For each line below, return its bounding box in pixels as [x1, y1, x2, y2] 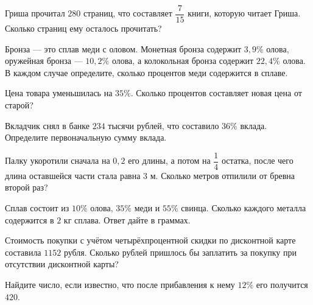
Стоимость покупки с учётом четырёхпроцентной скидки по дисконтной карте [5, 234, 296, 247]
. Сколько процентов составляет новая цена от [130, 86, 302, 99]
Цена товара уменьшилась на [5, 86, 113, 99]
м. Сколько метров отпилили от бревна [150, 169, 295, 181]
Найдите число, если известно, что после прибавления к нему [5, 278, 235, 291]
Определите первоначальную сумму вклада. [5, 131, 167, 144]
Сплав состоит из [5, 202, 69, 214]
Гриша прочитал [5, 7, 65, 19]
